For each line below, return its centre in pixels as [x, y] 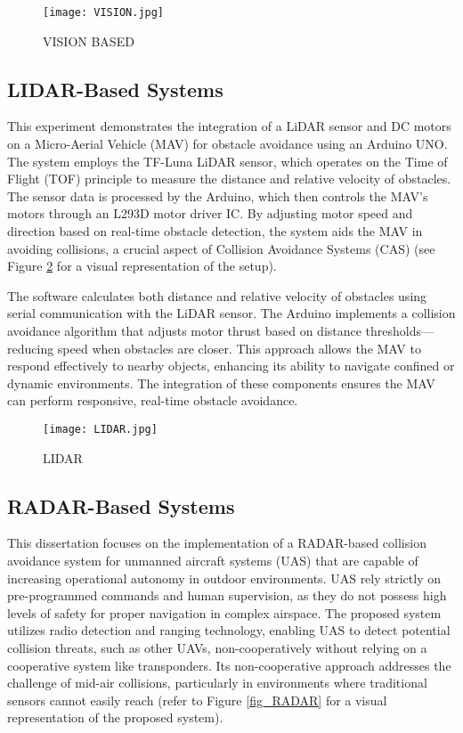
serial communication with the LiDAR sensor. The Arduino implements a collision [231, 313]
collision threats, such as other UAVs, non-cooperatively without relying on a [217, 647]
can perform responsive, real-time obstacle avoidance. [153, 400]
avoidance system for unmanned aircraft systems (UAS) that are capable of [213, 560]
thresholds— [400, 330]
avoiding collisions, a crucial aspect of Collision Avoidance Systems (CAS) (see [221, 248]
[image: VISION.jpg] [104, 12]
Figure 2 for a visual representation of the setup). [142, 266]
